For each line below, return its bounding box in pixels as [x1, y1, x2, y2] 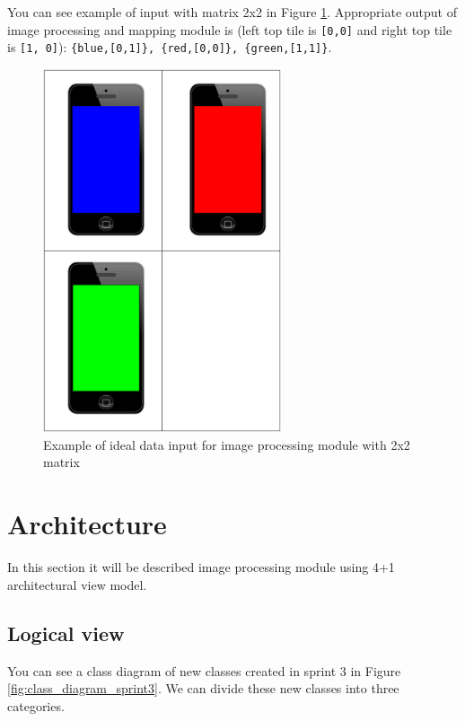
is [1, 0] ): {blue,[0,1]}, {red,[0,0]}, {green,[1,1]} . [7, 38, 332, 57]
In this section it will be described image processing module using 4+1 [7, 558, 395, 576]
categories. [7, 696, 65, 715]
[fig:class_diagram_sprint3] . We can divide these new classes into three [7, 679, 399, 698]
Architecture [7, 506, 167, 542]
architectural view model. [7, 575, 147, 594]
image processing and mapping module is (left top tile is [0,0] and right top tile [7, 20, 452, 39]
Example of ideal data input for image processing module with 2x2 [43, 435, 410, 453]
